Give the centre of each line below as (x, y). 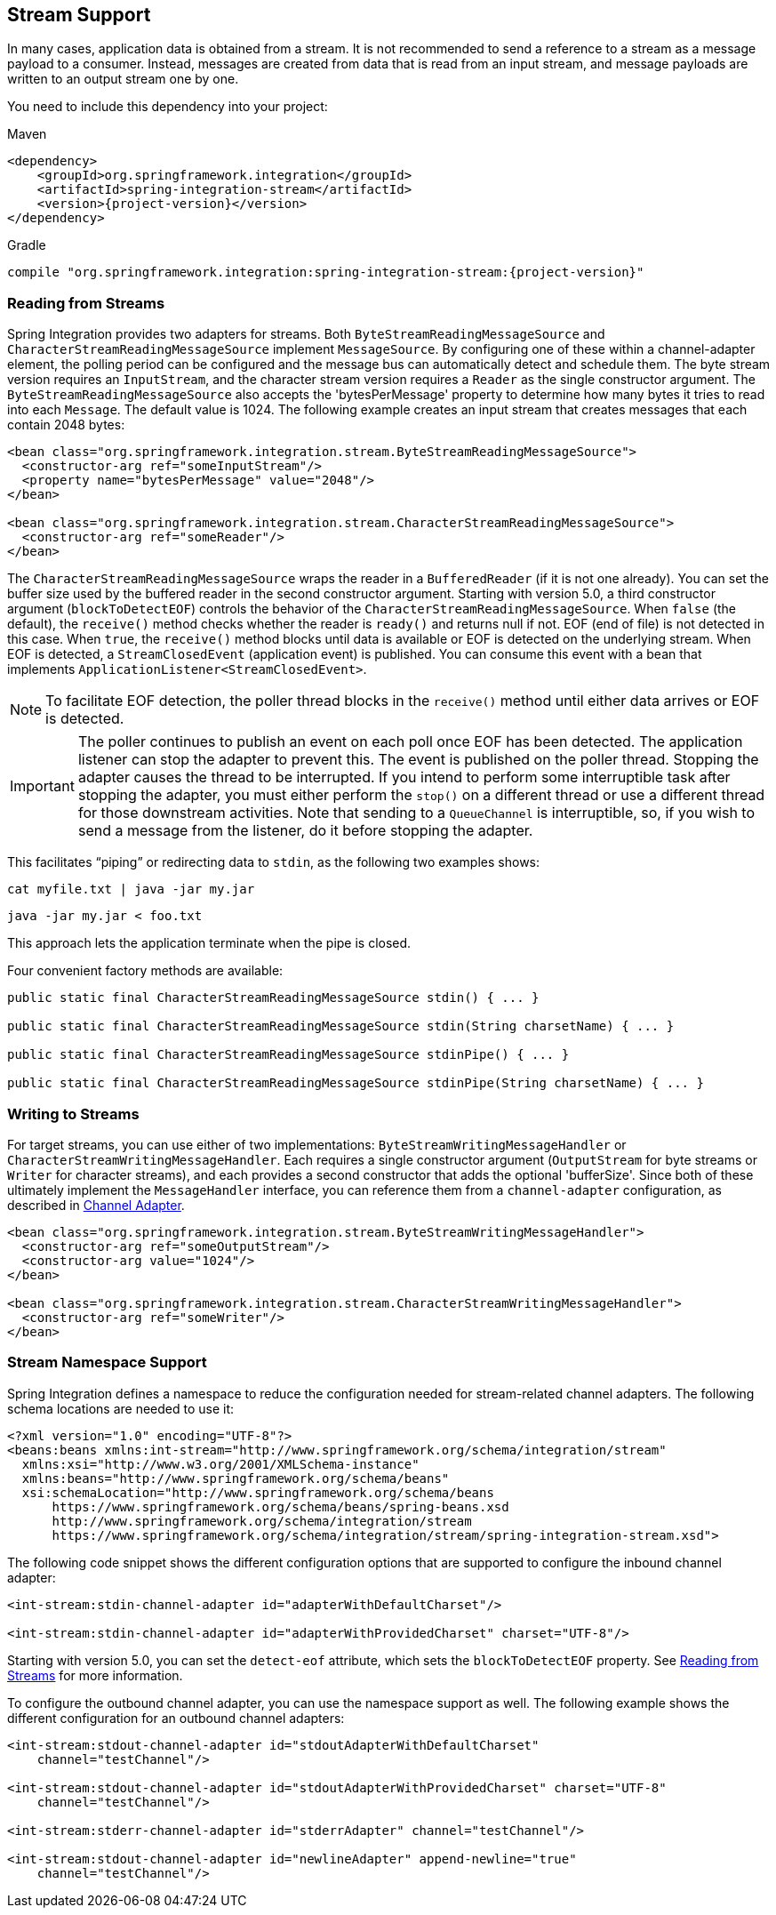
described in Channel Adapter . (96, 1205)
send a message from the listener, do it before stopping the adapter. (305, 831)
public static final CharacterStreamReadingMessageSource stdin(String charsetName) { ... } (341, 1026)
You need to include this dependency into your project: (168, 107)
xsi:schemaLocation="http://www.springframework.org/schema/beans (258, 1492)
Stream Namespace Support (107, 1362)
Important (42, 786)
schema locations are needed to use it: (121, 1408)
